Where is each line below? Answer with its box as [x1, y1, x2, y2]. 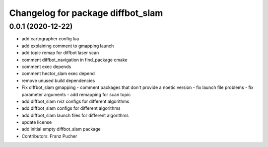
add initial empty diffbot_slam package [21, 126, 101, 132]
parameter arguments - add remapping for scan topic [21, 91, 131, 97]
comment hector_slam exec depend [21, 71, 95, 76]
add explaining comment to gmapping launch [21, 43, 114, 49]
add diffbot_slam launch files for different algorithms [21, 112, 129, 118]
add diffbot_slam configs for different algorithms [21, 105, 121, 111]
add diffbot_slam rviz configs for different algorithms [21, 98, 130, 104]
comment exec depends [21, 64, 71, 70]
